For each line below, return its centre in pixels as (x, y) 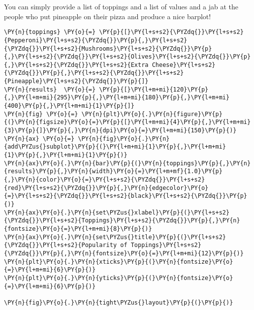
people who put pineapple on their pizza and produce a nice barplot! (108, 16)
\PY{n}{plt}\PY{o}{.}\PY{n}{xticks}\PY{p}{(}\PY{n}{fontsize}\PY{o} (119, 262)
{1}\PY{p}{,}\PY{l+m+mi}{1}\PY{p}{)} (66, 155)
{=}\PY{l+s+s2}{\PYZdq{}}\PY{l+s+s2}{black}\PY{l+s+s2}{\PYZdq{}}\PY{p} (126, 196)
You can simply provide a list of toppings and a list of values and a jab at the (121, 6)
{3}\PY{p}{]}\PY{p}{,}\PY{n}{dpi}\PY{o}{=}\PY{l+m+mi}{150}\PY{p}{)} (120, 131)
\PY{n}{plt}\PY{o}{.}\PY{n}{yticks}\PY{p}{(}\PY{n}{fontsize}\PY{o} (119, 278)
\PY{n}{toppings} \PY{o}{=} (50, 32)
